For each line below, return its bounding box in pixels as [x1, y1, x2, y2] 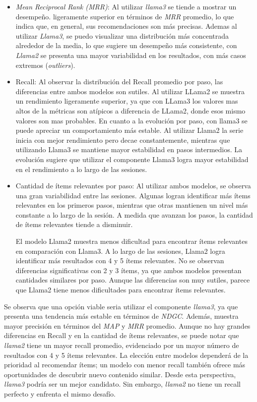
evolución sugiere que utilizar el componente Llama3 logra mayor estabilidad [15, 154, 249, 164]
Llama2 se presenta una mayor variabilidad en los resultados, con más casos [15, 50, 246, 60]
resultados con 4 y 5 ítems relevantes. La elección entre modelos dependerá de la [4, 349, 249, 360]
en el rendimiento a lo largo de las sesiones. [15, 164, 147, 174]
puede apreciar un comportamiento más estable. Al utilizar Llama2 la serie [15, 125, 244, 135]
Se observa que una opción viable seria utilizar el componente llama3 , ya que [4, 301, 238, 311]
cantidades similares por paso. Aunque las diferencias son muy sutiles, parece [15, 275, 250, 285]
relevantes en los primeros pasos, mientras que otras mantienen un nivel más [15, 200, 248, 210]
